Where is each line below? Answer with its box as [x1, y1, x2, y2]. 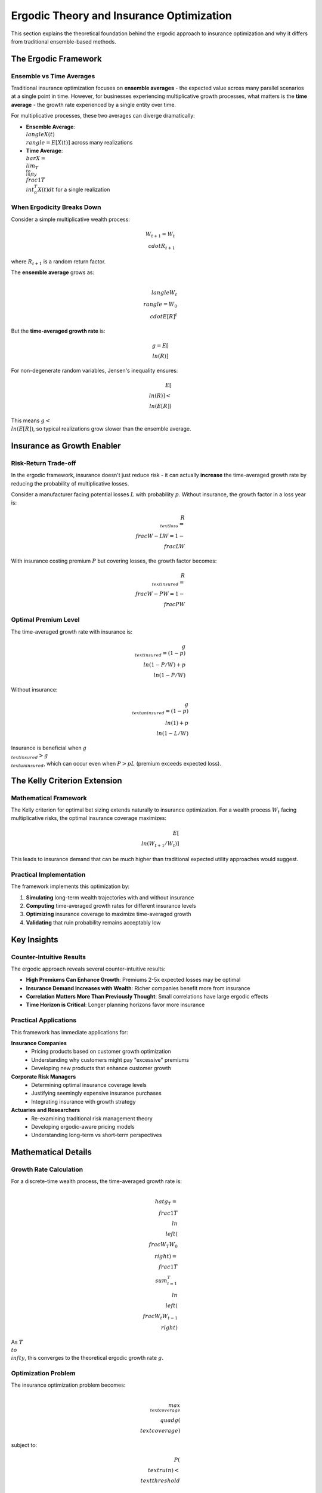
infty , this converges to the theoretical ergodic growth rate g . [11, 1354, 164, 1362]
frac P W [163, 601, 185, 608]
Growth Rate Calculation [11, 1165, 83, 1173]
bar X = [26, 155, 46, 162]
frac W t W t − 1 [143, 1313, 178, 1321]
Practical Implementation [11, 870, 86, 878]
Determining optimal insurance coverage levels [31, 1081, 147, 1088]
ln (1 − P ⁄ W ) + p [143, 662, 186, 668]
